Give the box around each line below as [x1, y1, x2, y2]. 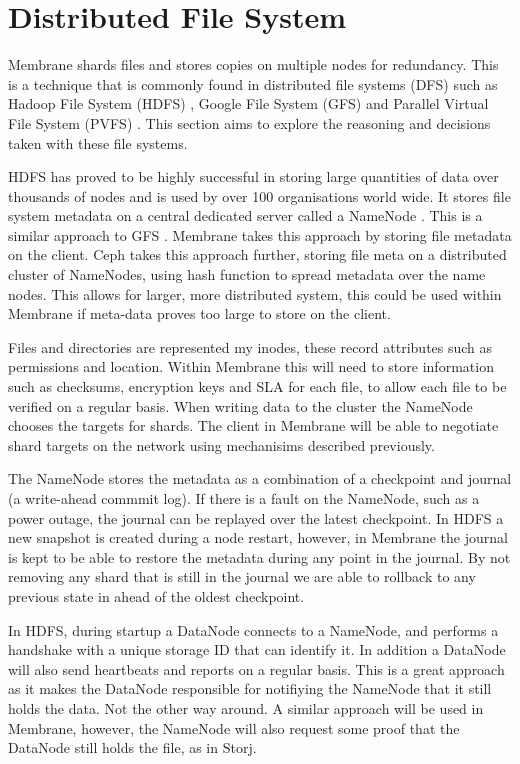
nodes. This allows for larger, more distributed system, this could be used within [8, 283, 502, 304]
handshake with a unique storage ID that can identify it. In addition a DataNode [8, 639, 506, 660]
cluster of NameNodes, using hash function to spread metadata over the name [8, 264, 486, 285]
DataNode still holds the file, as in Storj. [8, 737, 257, 758]
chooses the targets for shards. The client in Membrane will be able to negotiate [8, 415, 499, 436]
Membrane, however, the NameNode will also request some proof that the [8, 717, 460, 738]
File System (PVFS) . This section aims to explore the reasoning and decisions [8, 112, 491, 133]
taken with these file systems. [8, 132, 188, 153]
